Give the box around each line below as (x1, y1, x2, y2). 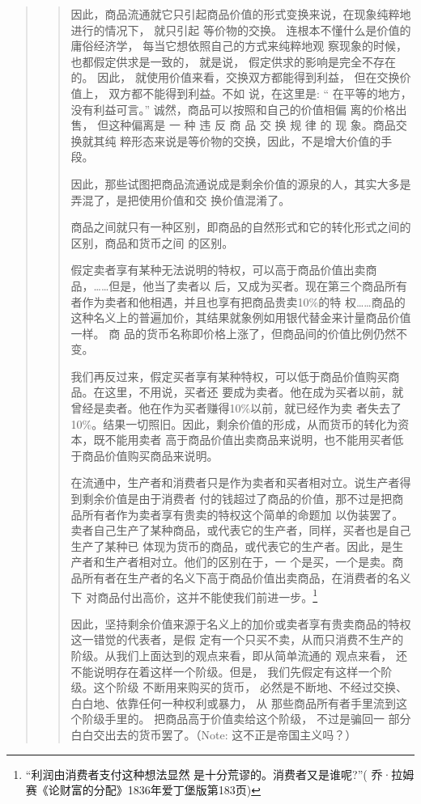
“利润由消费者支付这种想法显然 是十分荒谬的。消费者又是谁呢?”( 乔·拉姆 (25, 765, 415, 782)
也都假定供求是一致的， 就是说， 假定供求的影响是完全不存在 (70, 53, 396, 70)
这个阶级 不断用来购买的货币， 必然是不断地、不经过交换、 (93, 679, 407, 696)
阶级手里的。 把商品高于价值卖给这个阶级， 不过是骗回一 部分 (82, 710, 411, 727)
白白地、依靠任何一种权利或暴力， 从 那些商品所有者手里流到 (70, 694, 396, 711)
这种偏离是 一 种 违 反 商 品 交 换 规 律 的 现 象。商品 (108, 116, 396, 133)
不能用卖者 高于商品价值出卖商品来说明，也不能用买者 (104, 431, 393, 448)
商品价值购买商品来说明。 (82, 446, 219, 463)
